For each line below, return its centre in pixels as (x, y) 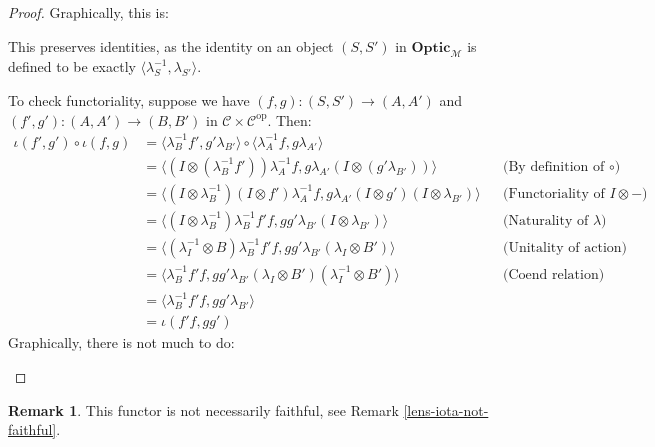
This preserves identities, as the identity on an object (171, 45)
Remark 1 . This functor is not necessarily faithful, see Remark (203, 409)
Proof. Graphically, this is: (88, 12)
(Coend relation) (554, 274)
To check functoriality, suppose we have (129, 99)
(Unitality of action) (565, 247)
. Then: (289, 119)
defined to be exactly (72, 66)
